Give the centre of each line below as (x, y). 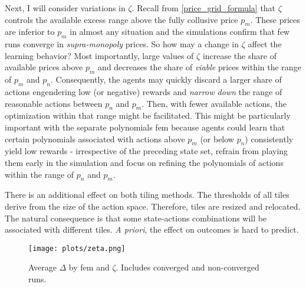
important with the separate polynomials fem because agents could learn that (145, 127)
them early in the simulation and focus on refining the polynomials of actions (144, 162)
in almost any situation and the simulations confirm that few (180, 32)
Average (42, 267)
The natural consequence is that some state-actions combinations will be (136, 218)
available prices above (44, 67)
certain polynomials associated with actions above (95, 138)
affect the (265, 44)
